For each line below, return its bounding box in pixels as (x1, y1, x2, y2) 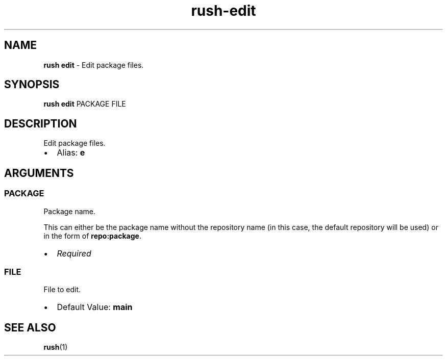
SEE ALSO (4, 321, 56, 334)
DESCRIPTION (4, 117, 77, 130)
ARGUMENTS (4, 166, 74, 179)
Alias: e (57, 147, 85, 158)
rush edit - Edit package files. (43, 60, 144, 69)
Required (57, 248, 91, 259)
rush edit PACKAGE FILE (43, 99, 126, 109)
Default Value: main (57, 302, 133, 313)
